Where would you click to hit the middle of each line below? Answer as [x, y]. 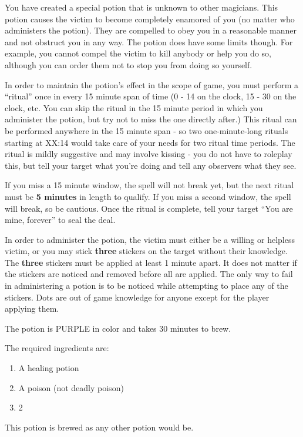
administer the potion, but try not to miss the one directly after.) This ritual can [151, 119]
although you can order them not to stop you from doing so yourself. [129, 64]
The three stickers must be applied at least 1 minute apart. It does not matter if [151, 262]
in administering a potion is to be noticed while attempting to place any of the [147, 286]
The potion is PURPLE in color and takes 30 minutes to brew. [118, 328]
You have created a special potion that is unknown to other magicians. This [142, 7]
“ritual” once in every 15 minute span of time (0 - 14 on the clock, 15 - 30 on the [151, 96]
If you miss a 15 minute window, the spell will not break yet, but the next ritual [149, 185]
